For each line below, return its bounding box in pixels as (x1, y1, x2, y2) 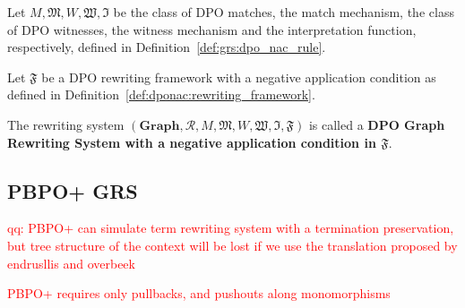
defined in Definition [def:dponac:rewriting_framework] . (7, 85, 315, 104)
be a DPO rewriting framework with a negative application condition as (41, 67, 436, 86)
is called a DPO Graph (308, 115, 445, 133)
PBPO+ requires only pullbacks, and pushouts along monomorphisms (7, 284, 391, 303)
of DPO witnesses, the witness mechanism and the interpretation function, (7, 20, 417, 38)
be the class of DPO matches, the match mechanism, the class (113, 3, 454, 21)
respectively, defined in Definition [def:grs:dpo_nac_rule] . (7, 38, 326, 56)
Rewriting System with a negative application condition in (7, 133, 376, 151)
